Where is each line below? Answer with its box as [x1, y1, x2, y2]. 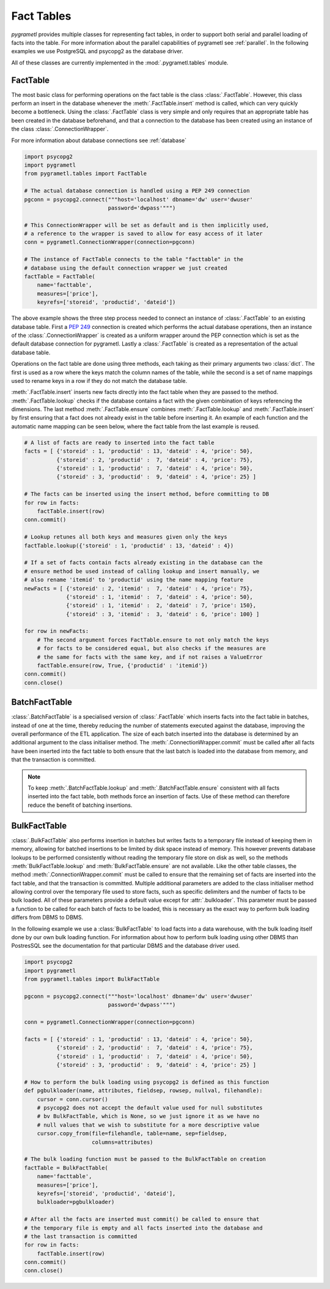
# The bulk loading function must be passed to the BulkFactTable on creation [24, 1155, 266, 1163]
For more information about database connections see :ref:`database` [11, 137, 187, 144]
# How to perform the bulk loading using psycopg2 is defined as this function [24, 1078, 269, 1086]
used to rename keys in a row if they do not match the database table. [11, 377, 188, 384]
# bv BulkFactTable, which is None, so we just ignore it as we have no [37, 1113, 260, 1120]
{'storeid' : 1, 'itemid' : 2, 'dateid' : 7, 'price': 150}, [66, 602, 257, 609]
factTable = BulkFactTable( [24, 1164, 108, 1171]
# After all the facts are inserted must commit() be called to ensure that [24, 1216, 260, 1223]
